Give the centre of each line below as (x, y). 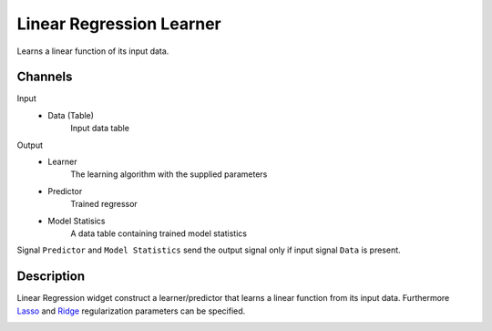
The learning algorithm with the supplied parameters (169, 174)
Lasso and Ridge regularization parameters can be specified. (131, 311)
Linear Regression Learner (119, 24)
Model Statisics (77, 221)
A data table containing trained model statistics (159, 233)
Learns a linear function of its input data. (93, 51)
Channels (45, 77)
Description (51, 277)
